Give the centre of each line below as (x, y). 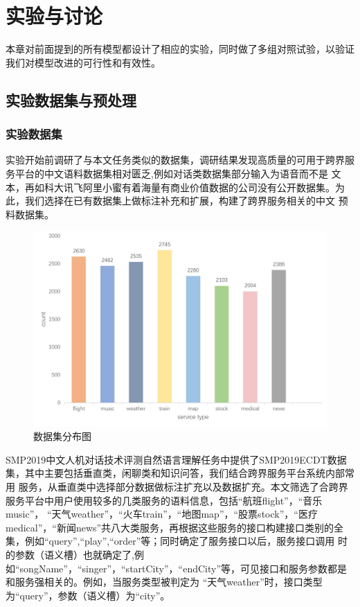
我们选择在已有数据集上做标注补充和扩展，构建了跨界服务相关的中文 (180, 201)
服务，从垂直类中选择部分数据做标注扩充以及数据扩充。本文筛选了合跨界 (183, 487)
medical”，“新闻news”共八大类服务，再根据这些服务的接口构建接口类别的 (170, 527)
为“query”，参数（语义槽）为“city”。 (88, 595)
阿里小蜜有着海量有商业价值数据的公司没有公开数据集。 (209, 187)
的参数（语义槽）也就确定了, (70, 555)
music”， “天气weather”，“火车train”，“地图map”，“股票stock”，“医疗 (162, 514)
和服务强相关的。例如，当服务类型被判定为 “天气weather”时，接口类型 (164, 582)
